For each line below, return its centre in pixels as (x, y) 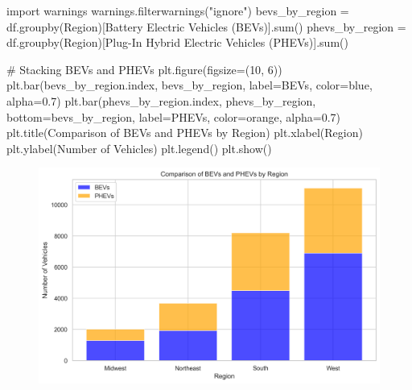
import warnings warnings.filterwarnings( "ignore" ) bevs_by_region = (178, 10)
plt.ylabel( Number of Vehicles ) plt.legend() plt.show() (139, 148)
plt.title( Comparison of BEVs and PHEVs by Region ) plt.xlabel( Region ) (185, 133)
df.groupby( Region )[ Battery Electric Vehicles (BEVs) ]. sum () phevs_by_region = (206, 26)
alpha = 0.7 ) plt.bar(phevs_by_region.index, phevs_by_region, (161, 100)
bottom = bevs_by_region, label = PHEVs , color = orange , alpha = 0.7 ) (174, 116)
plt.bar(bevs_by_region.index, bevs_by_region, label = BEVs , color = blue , (190, 85)
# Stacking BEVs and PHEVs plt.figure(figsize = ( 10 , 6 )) (144, 69)
